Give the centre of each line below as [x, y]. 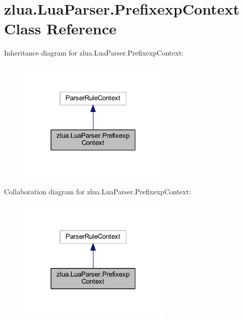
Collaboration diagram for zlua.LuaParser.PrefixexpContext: [98, 191]
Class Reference [60, 29]
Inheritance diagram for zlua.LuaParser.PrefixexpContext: [94, 53]
